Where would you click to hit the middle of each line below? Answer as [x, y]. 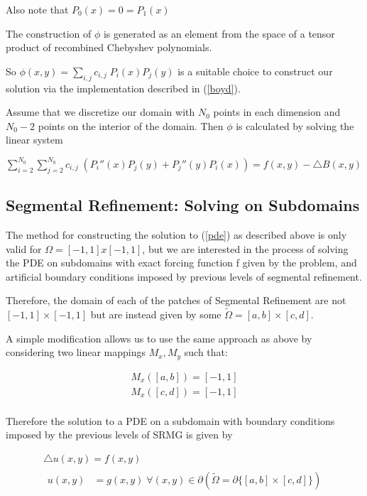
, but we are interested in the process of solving [245, 248]
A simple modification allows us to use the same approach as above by [159, 338]
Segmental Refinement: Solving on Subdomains [183, 205]
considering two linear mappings [76, 352]
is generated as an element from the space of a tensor [219, 33]
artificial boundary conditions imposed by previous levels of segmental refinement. [184, 276]
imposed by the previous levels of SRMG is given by [119, 435]
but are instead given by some [156, 314]
